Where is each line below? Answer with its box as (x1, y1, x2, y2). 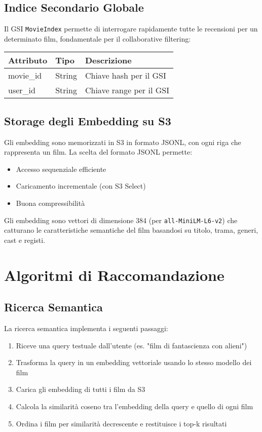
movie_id (8, 69, 42, 82)
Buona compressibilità (16, 198, 85, 208)
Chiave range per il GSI (85, 84, 169, 96)
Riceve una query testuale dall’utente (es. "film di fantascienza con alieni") (16, 340, 247, 350)
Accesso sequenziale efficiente (16, 163, 106, 174)
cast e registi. (4, 234, 46, 245)
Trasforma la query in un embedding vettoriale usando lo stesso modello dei (16, 357, 252, 368)
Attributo (8, 54, 48, 66)
